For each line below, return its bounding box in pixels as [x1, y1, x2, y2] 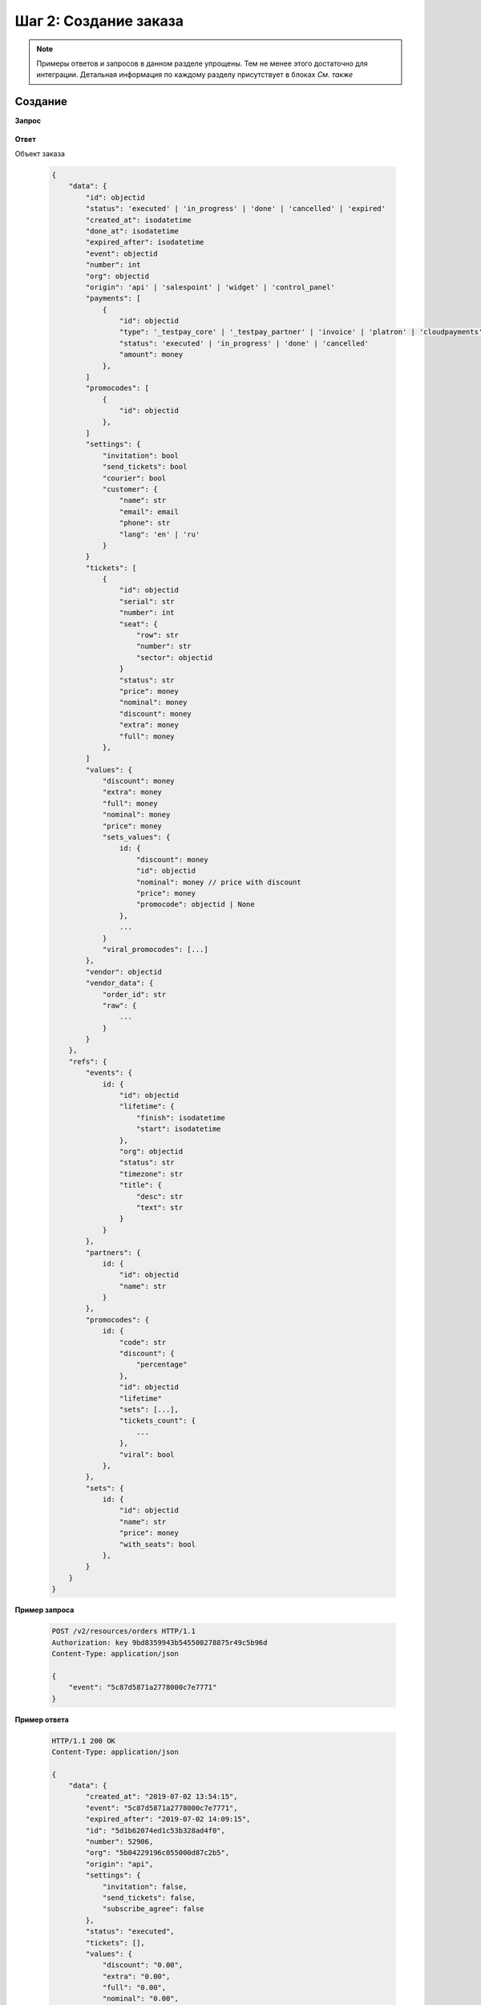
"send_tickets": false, [102, 1893, 196, 1902]
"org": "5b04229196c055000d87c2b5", [85, 1849, 230, 1857]
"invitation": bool [102, 451, 180, 460]
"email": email [119, 507, 180, 516]
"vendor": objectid [85, 967, 162, 976]
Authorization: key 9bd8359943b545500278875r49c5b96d [51, 1638, 268, 1647]
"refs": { [68, 1057, 107, 1066]
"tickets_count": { [119, 1416, 196, 1425]
